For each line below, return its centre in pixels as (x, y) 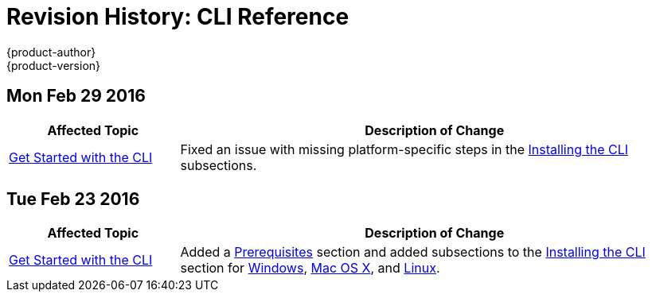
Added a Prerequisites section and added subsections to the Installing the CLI (413, 252)
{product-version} (54, 65)
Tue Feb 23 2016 (73, 199)
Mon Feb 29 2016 (76, 96)
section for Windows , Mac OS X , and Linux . (310, 268)
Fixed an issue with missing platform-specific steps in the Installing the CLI (404, 149)
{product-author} (51, 52)
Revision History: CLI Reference (178, 17)
